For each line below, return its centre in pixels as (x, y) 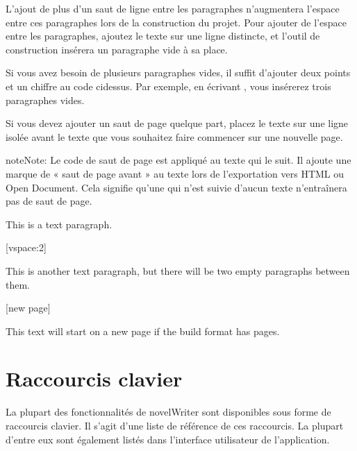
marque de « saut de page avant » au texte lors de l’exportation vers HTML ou (175, 173)
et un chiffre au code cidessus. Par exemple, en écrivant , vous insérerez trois (168, 86)
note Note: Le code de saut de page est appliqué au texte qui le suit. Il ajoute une (178, 160)
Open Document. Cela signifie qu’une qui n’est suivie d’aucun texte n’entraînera (176, 187)
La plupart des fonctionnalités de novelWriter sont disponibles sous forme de (168, 412)
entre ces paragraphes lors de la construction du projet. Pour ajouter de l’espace (176, 22)
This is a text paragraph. (59, 224)
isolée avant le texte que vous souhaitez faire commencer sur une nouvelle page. (174, 136)
